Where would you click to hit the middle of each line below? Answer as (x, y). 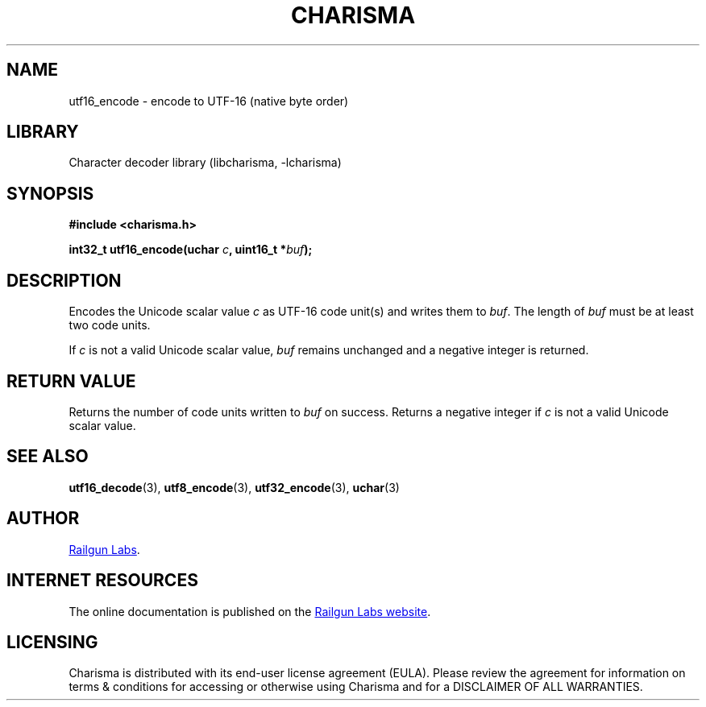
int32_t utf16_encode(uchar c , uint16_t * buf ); (191, 250)
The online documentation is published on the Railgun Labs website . (250, 611)
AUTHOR (43, 519)
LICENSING (52, 642)
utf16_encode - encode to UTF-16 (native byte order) (209, 101)
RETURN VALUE (71, 381)
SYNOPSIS (50, 193)
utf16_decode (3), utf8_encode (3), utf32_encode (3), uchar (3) (234, 487)
